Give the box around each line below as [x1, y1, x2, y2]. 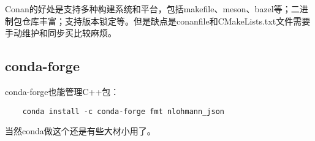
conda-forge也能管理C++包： [5, 85, 120, 97]
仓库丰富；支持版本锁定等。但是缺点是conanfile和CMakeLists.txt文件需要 [21, 14, 311, 27]
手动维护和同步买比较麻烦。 [5, 26, 116, 39]
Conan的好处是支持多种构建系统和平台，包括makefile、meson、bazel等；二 [5, 2, 300, 15]
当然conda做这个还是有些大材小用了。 [5, 124, 156, 137]
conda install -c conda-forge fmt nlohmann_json [22, 107, 224, 116]
